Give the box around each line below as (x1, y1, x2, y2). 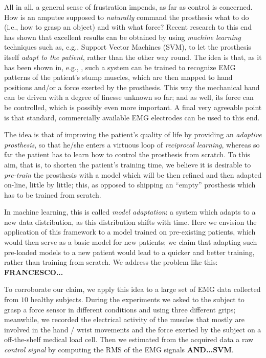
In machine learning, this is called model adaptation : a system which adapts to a (4, 206, 256, 217)
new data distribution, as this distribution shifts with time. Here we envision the (4, 216, 257, 227)
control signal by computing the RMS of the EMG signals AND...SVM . (4, 344, 234, 354)
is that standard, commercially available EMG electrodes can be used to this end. (4, 112, 260, 122)
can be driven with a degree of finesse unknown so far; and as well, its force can (4, 92, 254, 102)
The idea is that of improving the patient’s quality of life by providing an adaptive (4, 129, 262, 140)
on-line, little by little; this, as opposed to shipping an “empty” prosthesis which (4, 179, 256, 190)
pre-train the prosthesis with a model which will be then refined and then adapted (4, 169, 262, 180)
